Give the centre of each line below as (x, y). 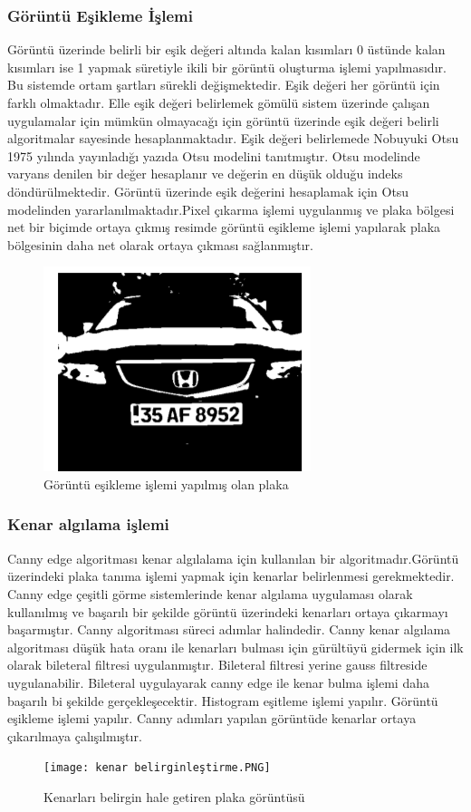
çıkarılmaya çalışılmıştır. (75, 735)
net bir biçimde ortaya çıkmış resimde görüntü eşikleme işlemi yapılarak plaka (224, 227)
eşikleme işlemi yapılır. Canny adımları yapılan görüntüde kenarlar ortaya (212, 718)
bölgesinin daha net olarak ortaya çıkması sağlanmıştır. (161, 244)
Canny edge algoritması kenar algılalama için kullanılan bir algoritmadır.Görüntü (233, 558)
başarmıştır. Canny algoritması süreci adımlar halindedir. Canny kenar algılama (229, 629)
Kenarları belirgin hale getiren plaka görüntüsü (174, 796)
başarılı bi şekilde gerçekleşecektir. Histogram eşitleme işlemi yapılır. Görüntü (223, 700)
